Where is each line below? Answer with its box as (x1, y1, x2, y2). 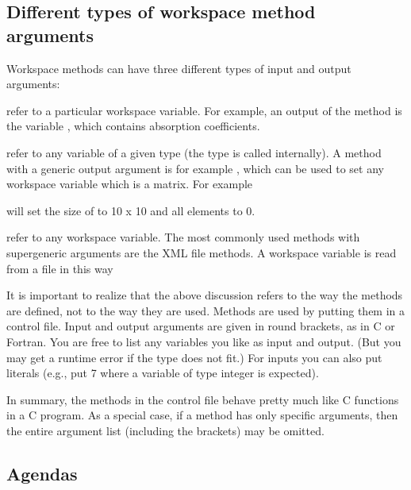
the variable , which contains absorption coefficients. (6, 118, 260, 134)
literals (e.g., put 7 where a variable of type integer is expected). (6, 365, 319, 381)
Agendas (6, 461, 78, 485)
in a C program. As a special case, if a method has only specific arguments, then (6, 407, 398, 423)
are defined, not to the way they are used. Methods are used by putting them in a (6, 302, 405, 318)
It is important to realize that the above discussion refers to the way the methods (6, 287, 403, 303)
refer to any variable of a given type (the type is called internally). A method (6, 144, 382, 160)
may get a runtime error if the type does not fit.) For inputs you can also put (6, 349, 382, 365)
